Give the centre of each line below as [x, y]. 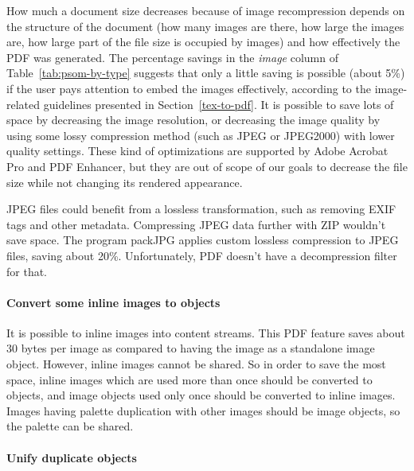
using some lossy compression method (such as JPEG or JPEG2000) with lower [201, 135]
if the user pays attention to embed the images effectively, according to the [189, 88]
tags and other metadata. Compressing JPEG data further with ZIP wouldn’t [196, 224]
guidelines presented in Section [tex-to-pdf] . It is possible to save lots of [219, 104]
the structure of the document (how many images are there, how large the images [205, 26]
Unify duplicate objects [72, 457]
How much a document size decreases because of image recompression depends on [206, 10]
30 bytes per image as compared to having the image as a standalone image [191, 348]
